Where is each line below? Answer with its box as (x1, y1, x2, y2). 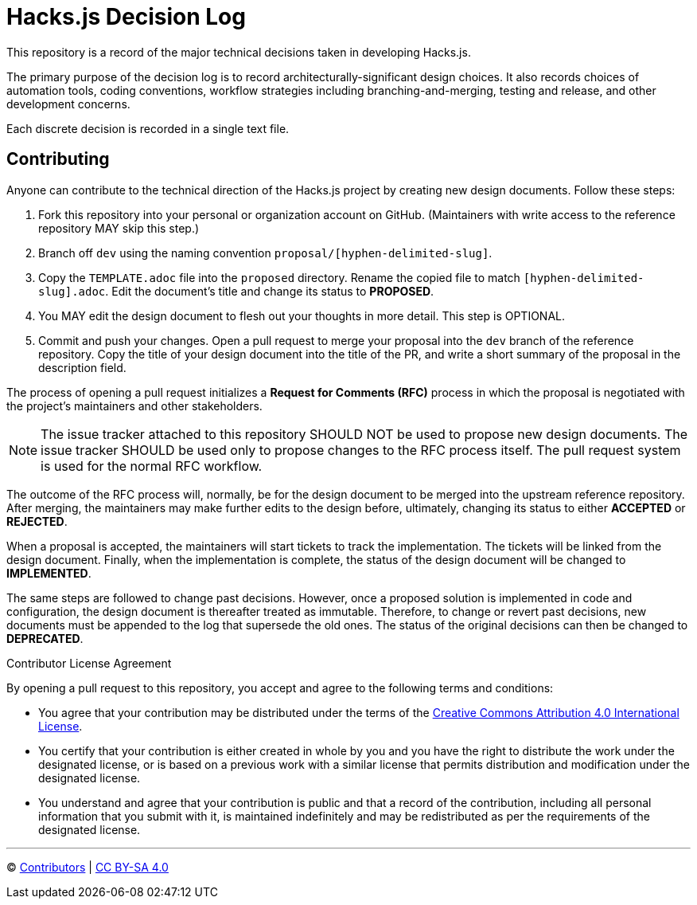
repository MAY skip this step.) (38, 221, 200, 235)
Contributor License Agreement (6, 656, 172, 670)
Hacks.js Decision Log (6, 3, 246, 30)
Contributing (6, 149, 110, 170)
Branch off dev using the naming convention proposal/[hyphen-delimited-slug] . (38, 245, 493, 260)
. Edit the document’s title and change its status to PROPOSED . (105, 284, 434, 298)
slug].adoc (38, 284, 106, 298)
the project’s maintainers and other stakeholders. (6, 398, 263, 413)
